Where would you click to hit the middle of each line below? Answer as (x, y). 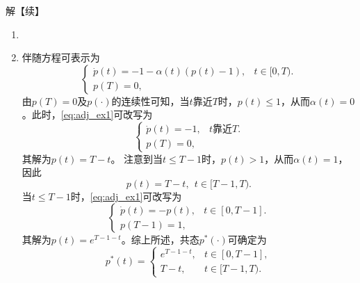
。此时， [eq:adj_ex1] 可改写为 (87, 114)
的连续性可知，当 (150, 100)
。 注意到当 (137, 158)
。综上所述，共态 (160, 240)
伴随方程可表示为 (61, 57)
